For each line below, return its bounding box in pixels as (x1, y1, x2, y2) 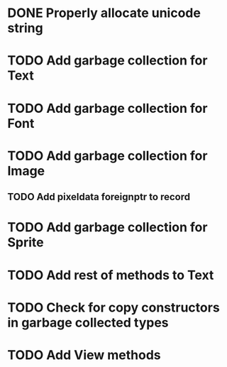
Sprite (7, 234, 44, 251)
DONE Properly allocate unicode (7, 5, 201, 21)
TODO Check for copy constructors (7, 300, 220, 315)
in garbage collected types (7, 314, 169, 331)
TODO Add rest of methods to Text (7, 267, 214, 283)
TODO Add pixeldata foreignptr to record (7, 191, 191, 203)
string (7, 20, 44, 36)
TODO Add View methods (7, 346, 161, 363)
